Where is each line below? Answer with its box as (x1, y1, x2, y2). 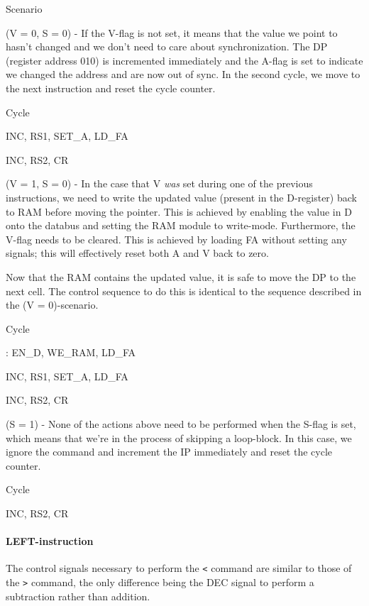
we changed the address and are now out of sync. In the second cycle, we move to (6, 67, 360, 82)
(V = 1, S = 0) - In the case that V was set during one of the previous (6, 176, 313, 191)
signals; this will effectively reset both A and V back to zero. (6, 246, 269, 260)
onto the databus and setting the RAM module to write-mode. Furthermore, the (6, 218, 356, 233)
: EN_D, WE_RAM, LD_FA (6, 345, 136, 360)
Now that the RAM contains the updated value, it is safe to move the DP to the (6, 269, 356, 284)
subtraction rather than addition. (6, 588, 150, 603)
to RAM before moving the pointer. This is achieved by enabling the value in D (6, 204, 352, 219)
